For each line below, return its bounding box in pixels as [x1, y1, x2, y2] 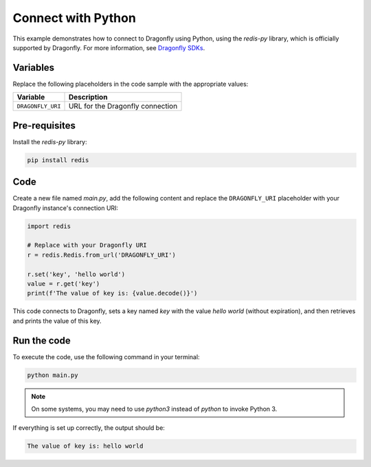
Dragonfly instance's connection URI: [12, 203, 119, 212]
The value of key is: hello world [27, 442, 144, 450]
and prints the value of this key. [12, 317, 102, 325]
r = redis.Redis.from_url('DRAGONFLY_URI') [27, 251, 177, 259]
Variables [12, 62, 55, 73]
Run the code [12, 334, 71, 346]
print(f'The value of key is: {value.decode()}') [27, 289, 198, 297]
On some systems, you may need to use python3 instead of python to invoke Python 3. [31, 405, 278, 413]
